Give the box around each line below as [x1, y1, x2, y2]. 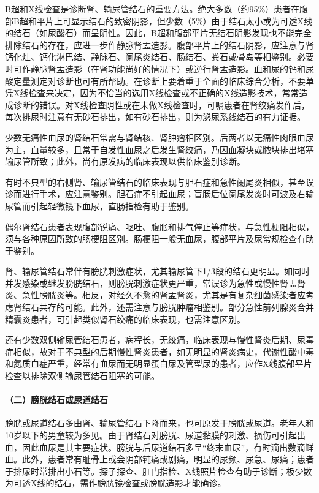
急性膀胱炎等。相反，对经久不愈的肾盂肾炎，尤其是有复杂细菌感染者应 [21, 288, 306, 301]
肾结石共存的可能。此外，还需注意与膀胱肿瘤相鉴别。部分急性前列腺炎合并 [13, 301, 314, 314]
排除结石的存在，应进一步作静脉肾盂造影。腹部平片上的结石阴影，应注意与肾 [5, 38, 314, 51]
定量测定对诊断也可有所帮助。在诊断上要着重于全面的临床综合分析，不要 [13, 74, 306, 87]
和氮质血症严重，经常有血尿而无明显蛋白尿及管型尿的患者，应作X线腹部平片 [5, 357, 312, 370]
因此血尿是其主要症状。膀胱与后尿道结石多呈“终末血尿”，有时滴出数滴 [21, 440, 306, 453]
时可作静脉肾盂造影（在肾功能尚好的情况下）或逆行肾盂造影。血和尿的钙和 [5, 62, 306, 75]
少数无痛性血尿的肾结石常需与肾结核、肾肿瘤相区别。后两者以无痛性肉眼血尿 [5, 130, 314, 143]
